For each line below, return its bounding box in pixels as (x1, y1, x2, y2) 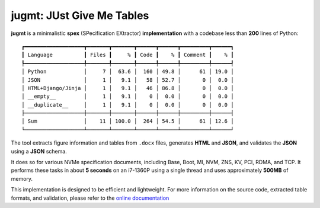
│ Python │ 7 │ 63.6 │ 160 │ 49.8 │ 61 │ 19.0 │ (21, 68, 234, 75)
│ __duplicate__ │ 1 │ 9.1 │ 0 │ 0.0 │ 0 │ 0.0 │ (21, 101, 234, 108)
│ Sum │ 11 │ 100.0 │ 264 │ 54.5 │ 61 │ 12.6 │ (21, 118, 234, 124)
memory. (11, 175, 33, 182)
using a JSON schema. (11, 148, 68, 155)
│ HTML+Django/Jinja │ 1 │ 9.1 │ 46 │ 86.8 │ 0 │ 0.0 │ (21, 85, 234, 91)
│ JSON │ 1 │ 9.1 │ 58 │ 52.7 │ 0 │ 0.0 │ (21, 76, 234, 83)
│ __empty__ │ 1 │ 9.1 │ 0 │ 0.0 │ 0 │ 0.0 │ (21, 93, 234, 100)
